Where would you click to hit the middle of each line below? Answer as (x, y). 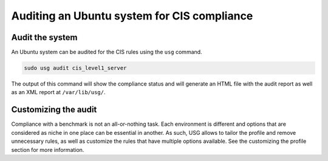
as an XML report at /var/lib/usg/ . (58, 92)
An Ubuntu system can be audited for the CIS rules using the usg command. (107, 52)
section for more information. (48, 149)
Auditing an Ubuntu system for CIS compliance (132, 16)
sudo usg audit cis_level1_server (75, 68)
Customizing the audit (54, 110)
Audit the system (44, 37)
